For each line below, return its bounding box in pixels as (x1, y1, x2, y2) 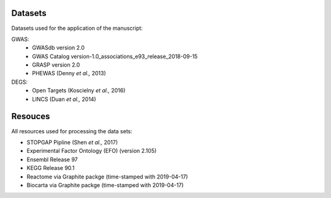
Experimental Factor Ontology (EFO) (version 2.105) (26, 147, 157, 155)
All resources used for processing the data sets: (11, 127, 133, 134)
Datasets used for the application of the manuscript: (11, 24, 143, 32)
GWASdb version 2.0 (32, 44, 85, 51)
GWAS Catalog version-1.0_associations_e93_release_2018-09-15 (32, 53, 198, 60)
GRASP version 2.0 (32, 61, 80, 68)
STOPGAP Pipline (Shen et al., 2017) (26, 138, 118, 146)
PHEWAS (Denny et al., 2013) (32, 70, 107, 77)
